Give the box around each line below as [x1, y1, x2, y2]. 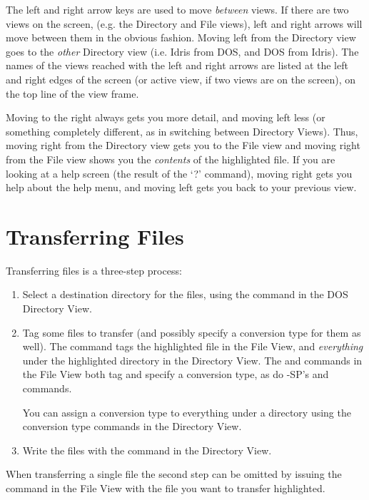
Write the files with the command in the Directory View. [22, 442, 272, 457]
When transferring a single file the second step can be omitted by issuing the [6, 466, 342, 481]
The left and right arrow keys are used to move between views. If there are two [6, 2, 349, 16]
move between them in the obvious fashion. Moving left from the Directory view [6, 30, 356, 45]
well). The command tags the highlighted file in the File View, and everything [22, 339, 363, 354]
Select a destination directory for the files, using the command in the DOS [22, 287, 348, 302]
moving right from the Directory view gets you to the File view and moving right [6, 138, 360, 153]
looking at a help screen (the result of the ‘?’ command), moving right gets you [6, 165, 353, 180]
